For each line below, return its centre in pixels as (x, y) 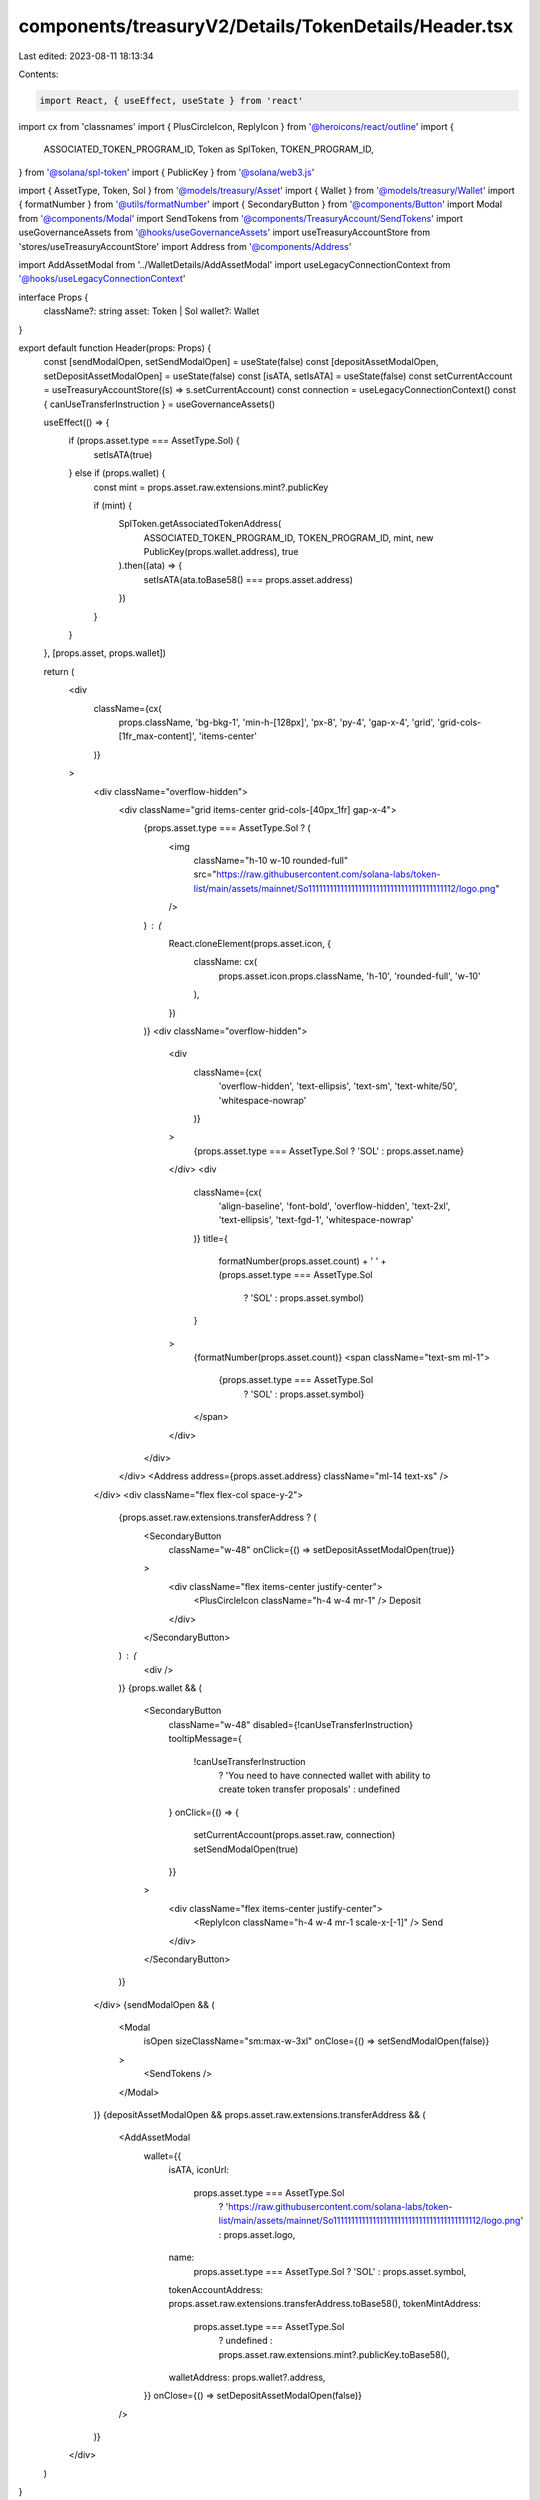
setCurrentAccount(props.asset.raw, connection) (294, 1835)
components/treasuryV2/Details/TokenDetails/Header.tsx (266, 26)
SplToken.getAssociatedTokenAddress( (200, 524)
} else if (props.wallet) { (117, 473)
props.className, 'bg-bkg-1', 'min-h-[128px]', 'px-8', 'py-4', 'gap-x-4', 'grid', (276, 722)
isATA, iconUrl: (199, 2170)
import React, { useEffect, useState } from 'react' (171, 100)
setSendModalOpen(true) (246, 1849)
